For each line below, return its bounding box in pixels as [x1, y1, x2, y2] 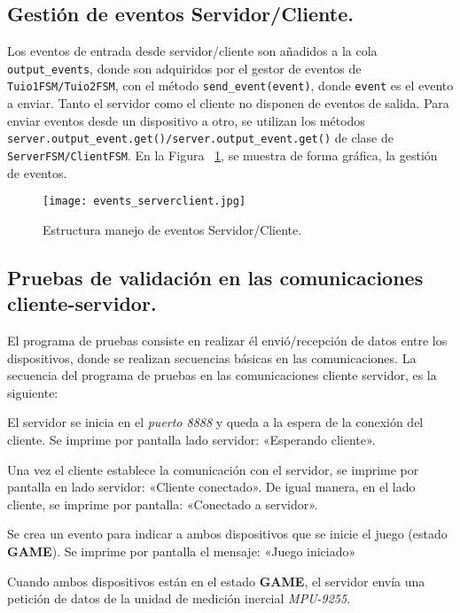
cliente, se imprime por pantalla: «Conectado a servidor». [7, 494, 318, 513]
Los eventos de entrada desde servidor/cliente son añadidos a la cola [7, 42, 378, 60]
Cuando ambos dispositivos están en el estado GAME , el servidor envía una [7, 571, 425, 590]
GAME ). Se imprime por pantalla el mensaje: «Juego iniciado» [7, 541, 356, 560]
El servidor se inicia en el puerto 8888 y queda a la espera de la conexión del [7, 413, 424, 431]
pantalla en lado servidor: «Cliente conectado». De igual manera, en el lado [7, 477, 416, 496]
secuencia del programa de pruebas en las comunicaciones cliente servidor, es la [7, 366, 437, 384]
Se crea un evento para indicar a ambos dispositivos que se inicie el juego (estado [7, 524, 448, 543]
